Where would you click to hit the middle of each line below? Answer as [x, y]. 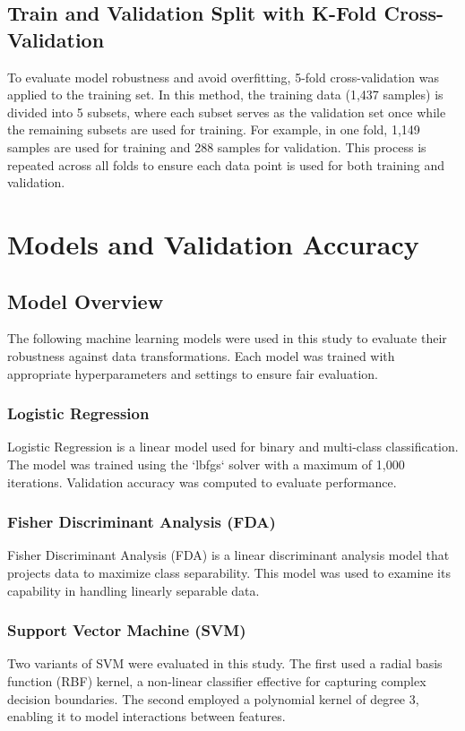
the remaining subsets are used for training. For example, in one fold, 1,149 [214, 129]
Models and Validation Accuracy [213, 243]
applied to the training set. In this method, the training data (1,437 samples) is [225, 95]
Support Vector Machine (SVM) [127, 630]
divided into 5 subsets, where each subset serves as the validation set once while [227, 112]
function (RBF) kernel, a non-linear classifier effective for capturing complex [217, 680]
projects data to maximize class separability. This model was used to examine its [229, 572]
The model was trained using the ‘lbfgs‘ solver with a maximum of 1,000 [206, 464]
